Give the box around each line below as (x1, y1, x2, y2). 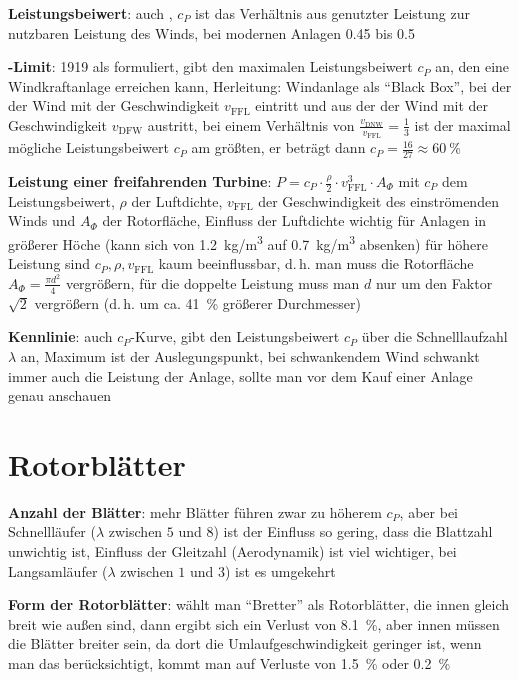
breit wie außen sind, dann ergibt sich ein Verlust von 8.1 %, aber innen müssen (8, 613, 500, 634)
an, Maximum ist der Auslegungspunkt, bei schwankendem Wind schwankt (20, 345, 480, 366)
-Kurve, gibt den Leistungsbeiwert (130, 326, 340, 347)
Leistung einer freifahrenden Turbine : (8, 171, 272, 192)
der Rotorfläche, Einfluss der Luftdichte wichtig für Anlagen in (102, 210, 487, 231)
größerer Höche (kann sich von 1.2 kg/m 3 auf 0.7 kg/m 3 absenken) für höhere (8, 231, 488, 254)
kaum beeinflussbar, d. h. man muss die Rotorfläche (158, 253, 474, 274)
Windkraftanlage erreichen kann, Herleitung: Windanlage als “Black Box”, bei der (8, 75, 512, 96)
